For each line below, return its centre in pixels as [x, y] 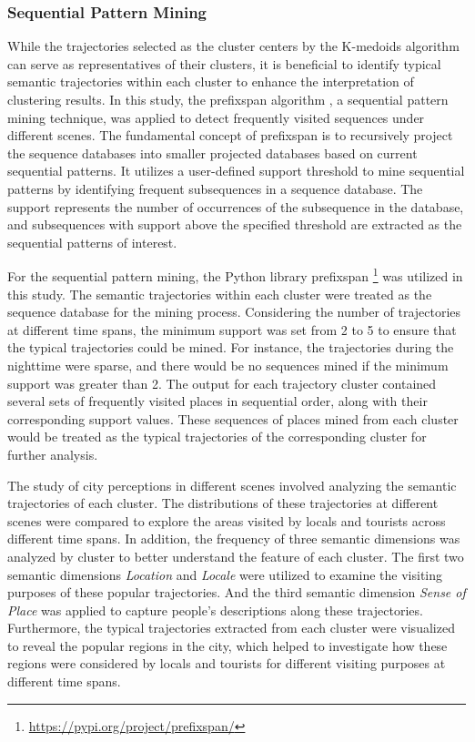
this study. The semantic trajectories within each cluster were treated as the [220, 294]
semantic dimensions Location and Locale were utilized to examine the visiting [225, 574]
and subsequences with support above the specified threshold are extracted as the [235, 224]
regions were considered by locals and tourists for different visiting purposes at [227, 663]
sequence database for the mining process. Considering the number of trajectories [234, 312]
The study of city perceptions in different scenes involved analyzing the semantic [232, 485]
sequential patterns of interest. [92, 242]
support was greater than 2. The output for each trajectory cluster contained [222, 383]
